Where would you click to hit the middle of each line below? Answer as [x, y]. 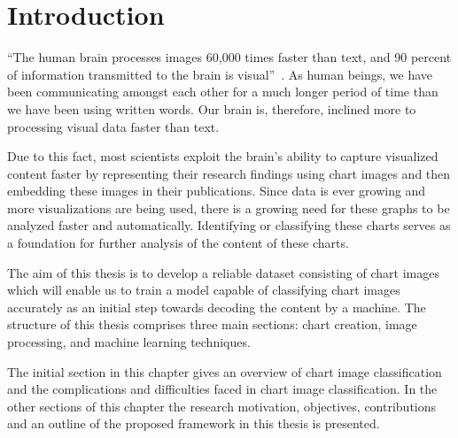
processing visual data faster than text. [113, 126]
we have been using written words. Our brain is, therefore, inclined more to [212, 108]
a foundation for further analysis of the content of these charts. [178, 243]
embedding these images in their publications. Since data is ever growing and [217, 191]
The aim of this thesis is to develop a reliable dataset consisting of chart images [223, 272]
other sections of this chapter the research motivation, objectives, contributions [222, 406]
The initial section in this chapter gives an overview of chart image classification [225, 371]
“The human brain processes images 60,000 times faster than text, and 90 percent [229, 57]
